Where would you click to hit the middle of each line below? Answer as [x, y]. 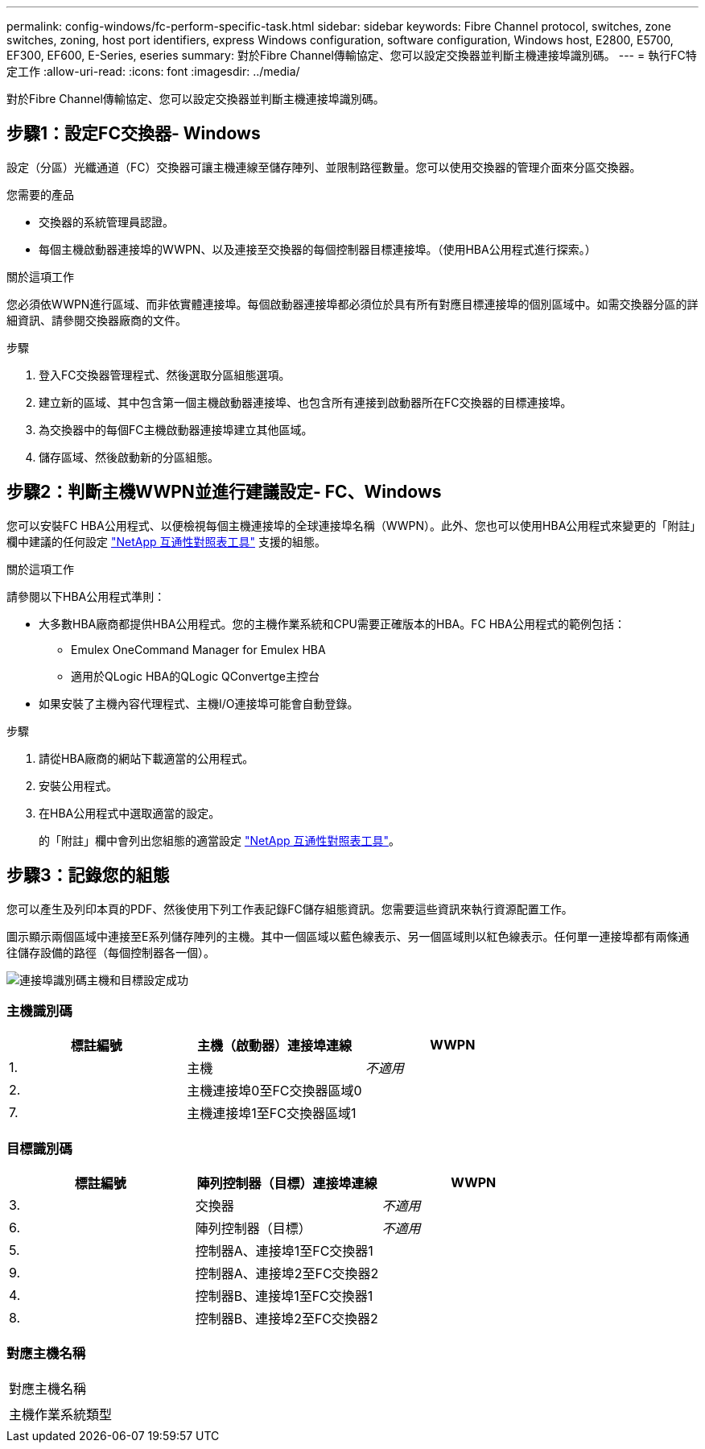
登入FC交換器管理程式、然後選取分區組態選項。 [165, 375]
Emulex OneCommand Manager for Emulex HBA [198, 649]
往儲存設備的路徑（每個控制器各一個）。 [111, 952]
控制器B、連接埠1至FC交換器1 [284, 1296]
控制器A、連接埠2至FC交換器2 [287, 1274]
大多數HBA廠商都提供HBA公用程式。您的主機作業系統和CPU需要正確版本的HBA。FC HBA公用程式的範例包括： [332, 623]
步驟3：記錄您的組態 [88, 876]
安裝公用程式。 [78, 785]
